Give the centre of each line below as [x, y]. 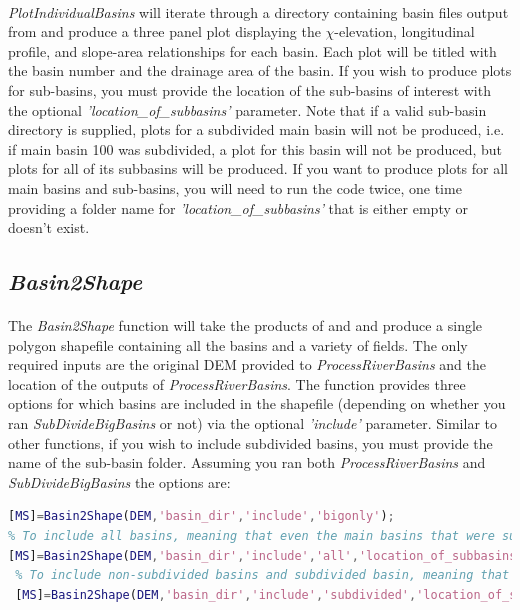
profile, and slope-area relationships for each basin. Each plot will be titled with [252, 50]
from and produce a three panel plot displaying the [164, 31]
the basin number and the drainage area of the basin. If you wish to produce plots [260, 70]
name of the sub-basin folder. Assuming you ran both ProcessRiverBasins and [247, 462]
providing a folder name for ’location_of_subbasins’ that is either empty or [238, 207]
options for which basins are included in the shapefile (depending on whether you [257, 403]
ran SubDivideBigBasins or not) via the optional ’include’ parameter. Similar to [252, 423]
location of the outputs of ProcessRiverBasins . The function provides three [237, 383]
